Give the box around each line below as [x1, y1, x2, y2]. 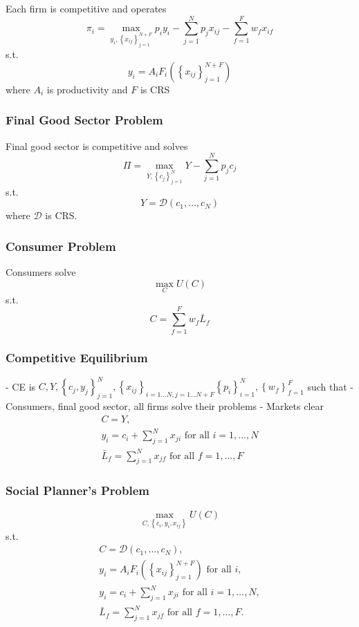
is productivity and [46, 82, 128, 96]
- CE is [6, 379, 36, 393]
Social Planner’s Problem [6, 482, 149, 499]
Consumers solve [6, 265, 76, 279]
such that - [307, 379, 353, 393]
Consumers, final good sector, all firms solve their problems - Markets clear [6, 399, 324, 413]
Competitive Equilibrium [6, 348, 148, 366]
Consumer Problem [6, 237, 116, 254]
